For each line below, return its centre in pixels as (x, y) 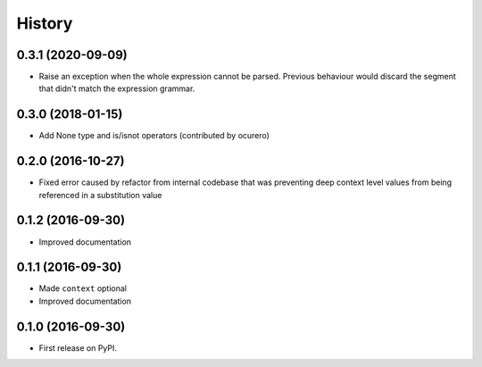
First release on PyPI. (78, 347)
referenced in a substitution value (100, 195)
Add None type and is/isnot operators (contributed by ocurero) (154, 136)
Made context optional (83, 288)
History (45, 23)
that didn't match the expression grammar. (117, 88)
